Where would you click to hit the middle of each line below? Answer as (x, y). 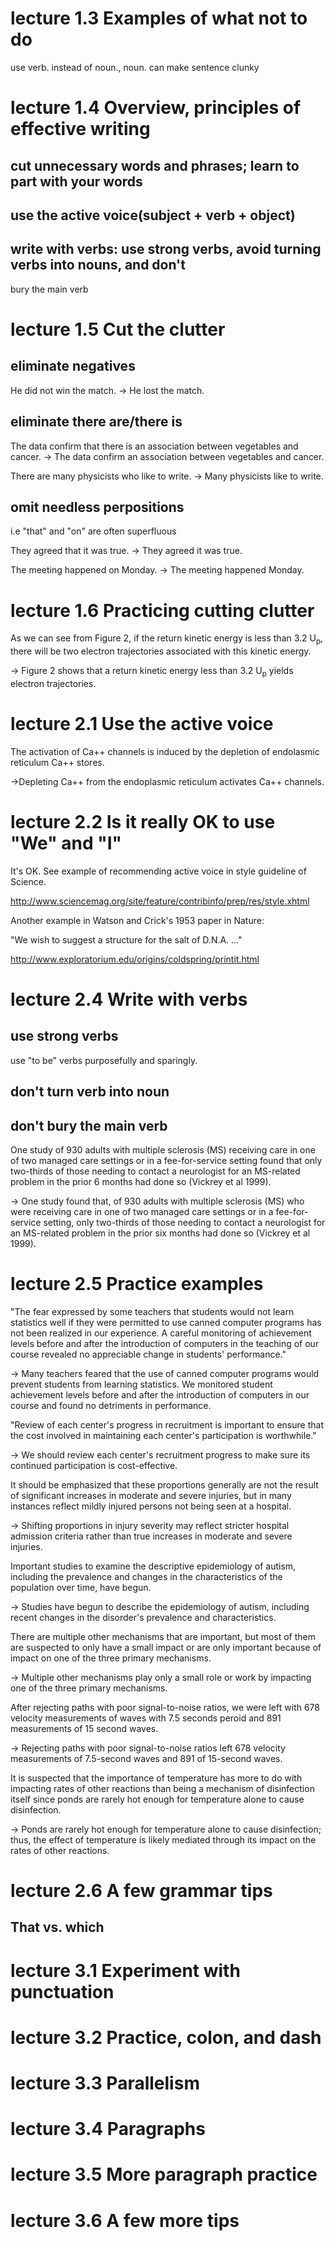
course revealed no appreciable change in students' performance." (148, 1354)
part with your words (76, 181)
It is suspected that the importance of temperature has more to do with (156, 1778)
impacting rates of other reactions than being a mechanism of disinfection (162, 1788)
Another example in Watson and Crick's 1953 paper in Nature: (137, 920)
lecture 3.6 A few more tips (125, 2220)
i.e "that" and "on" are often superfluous (93, 531)
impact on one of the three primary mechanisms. (111, 1658)
